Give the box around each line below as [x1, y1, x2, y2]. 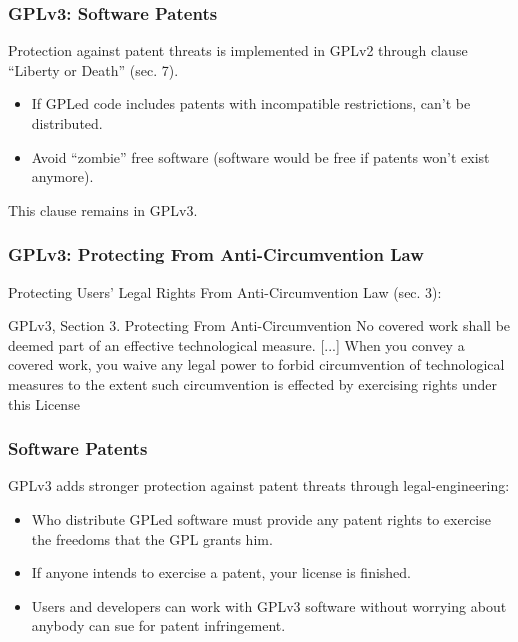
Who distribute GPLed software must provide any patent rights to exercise [31, 508, 491, 529]
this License [8, 393, 80, 414]
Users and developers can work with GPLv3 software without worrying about [31, 595, 507, 616]
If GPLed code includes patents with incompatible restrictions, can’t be [31, 93, 471, 114]
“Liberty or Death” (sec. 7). [8, 59, 179, 80]
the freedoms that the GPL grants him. [31, 528, 273, 549]
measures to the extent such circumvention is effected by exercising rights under [8, 373, 498, 394]
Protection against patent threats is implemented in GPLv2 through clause [8, 40, 468, 61]
